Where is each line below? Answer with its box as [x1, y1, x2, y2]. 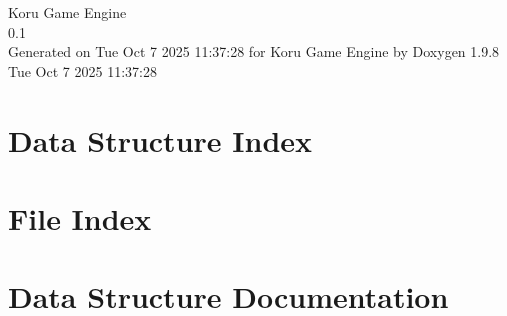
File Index [8, 197, 152, 238]
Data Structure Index [8, 119, 313, 160]
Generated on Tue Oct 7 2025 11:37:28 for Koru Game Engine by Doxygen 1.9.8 [8, 41, 500, 62]
